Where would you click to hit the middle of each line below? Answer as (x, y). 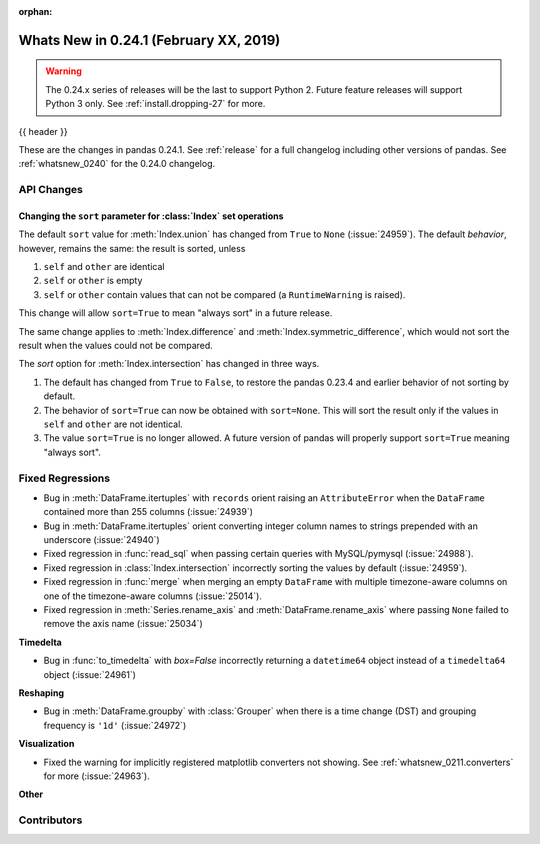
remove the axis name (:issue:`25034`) (123, 624)
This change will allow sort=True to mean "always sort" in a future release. (175, 313)
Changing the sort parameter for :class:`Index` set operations (151, 216)
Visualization (46, 744)
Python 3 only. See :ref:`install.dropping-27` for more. (155, 104)
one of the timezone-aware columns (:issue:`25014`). (152, 596)
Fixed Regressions (64, 478)
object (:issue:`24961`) (90, 674)
